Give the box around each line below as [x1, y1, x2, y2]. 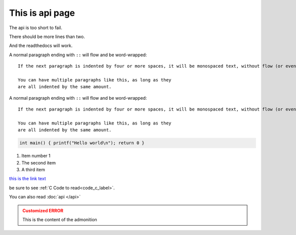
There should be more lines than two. [9, 34, 85, 39]
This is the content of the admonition [22, 216, 97, 222]
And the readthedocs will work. [9, 42, 73, 49]
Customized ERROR [22, 207, 64, 213]
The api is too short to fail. [9, 25, 63, 31]
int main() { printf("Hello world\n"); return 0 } [19, 140, 145, 146]
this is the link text [9, 176, 46, 182]
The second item [21, 159, 56, 165]
